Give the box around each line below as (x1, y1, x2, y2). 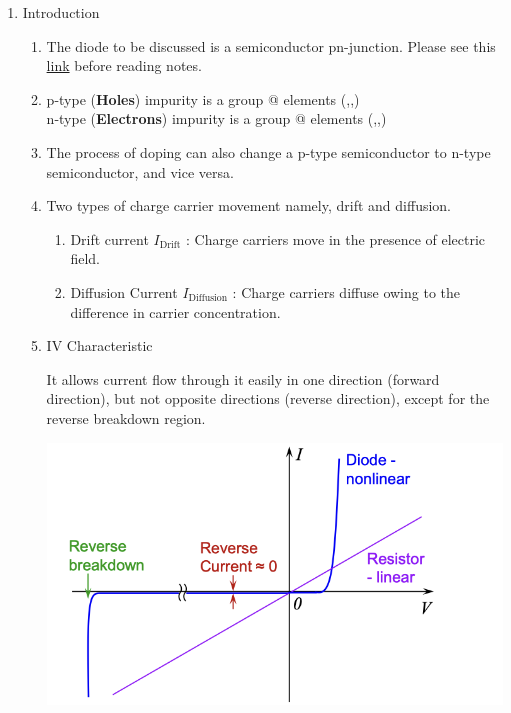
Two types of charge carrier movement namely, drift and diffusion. (46, 195, 451, 216)
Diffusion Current (70, 281, 178, 302)
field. (70, 248, 100, 269)
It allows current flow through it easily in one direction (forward (46, 368, 440, 389)
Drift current (70, 228, 149, 249)
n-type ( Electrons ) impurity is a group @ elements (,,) (46, 108, 387, 129)
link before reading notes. (46, 55, 202, 76)
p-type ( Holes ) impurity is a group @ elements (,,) (46, 88, 360, 109)
